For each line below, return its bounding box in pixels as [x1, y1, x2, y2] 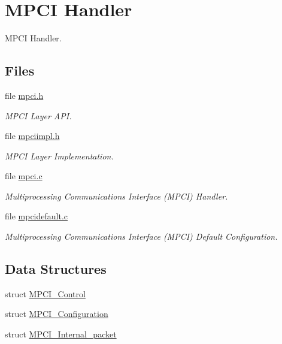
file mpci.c [5, 170, 43, 182]
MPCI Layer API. [5, 109, 72, 122]
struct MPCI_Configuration [5, 307, 108, 320]
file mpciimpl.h [5, 129, 60, 142]
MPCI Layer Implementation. [5, 149, 114, 162]
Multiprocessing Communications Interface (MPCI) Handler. [5, 189, 228, 202]
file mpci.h [5, 89, 44, 101]
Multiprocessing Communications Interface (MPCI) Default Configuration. [5, 230, 278, 243]
